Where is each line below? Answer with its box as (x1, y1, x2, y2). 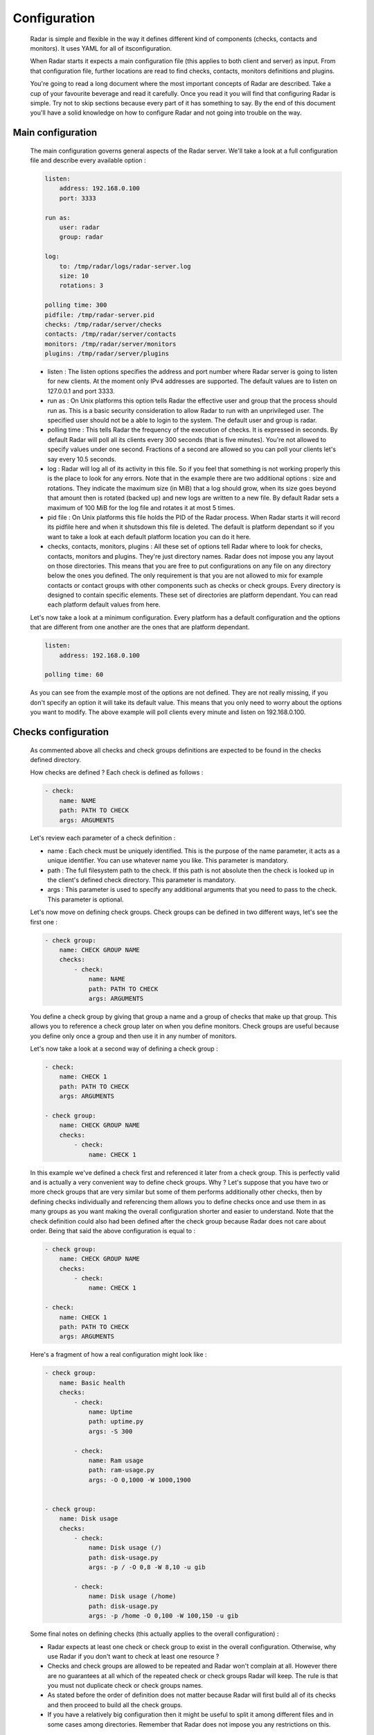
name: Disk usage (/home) (88, 1593, 177, 1600)
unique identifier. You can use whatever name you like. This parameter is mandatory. (47, 856, 289, 865)
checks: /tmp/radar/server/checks (44, 320, 162, 328)
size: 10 (59, 271, 89, 280)
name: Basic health (59, 1378, 126, 1387)
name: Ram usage (88, 1456, 144, 1464)
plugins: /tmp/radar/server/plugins (44, 350, 170, 357)
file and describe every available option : (30, 156, 146, 164)
